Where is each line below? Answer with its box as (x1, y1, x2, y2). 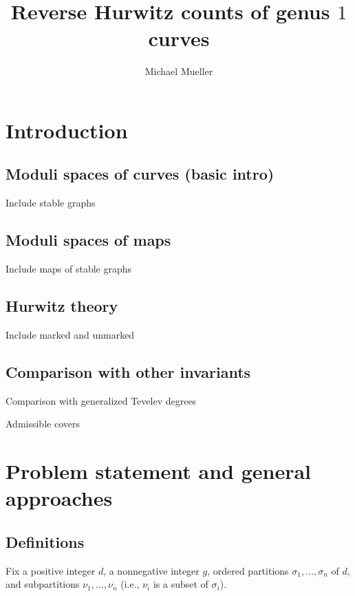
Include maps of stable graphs (6, 262, 132, 276)
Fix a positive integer (6, 563, 96, 577)
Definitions (6, 531, 85, 552)
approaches (6, 484, 113, 512)
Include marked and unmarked (6, 327, 135, 341)
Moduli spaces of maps (6, 229, 171, 251)
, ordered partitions (207, 563, 289, 577)
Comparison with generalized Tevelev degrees (6, 393, 197, 407)
